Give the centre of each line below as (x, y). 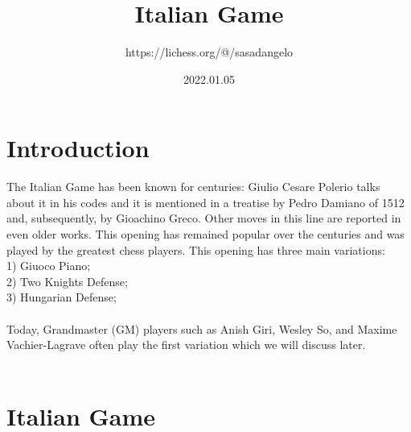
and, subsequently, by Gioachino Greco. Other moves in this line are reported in (204, 218)
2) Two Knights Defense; (67, 281)
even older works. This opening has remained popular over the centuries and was (205, 234)
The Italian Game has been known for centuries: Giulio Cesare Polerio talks (193, 187)
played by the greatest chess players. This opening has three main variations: (196, 249)
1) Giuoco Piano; (49, 266)
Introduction (78, 148)
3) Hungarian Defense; (62, 297)
